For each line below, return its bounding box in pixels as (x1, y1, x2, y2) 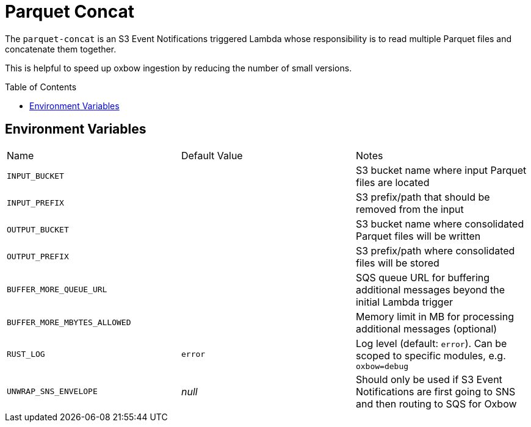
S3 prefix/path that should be (355, 190, 490, 203)
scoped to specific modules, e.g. (355, 349, 506, 362)
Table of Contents (5, 81, 77, 92)
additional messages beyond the (355, 283, 505, 296)
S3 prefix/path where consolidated (355, 244, 515, 257)
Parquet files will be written (355, 229, 481, 242)
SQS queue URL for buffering (355, 271, 490, 284)
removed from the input (355, 203, 464, 215)
